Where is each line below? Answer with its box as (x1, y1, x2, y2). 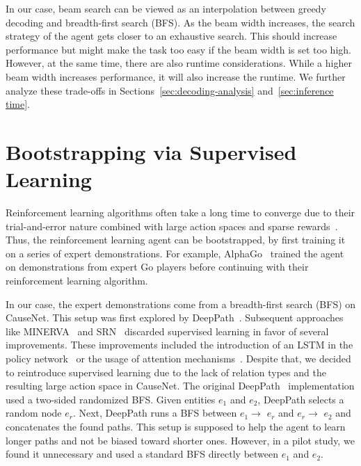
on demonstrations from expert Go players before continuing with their (6, 259, 309, 274)
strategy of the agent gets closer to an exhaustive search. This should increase (6, 29, 337, 43)
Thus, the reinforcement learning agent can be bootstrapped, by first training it (6, 232, 346, 247)
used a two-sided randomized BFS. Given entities (6, 392, 216, 406)
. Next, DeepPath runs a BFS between (72, 405, 237, 420)
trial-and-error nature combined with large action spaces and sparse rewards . (6, 218, 338, 233)
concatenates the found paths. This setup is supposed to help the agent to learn (6, 419, 346, 433)
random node (6, 405, 62, 420)
